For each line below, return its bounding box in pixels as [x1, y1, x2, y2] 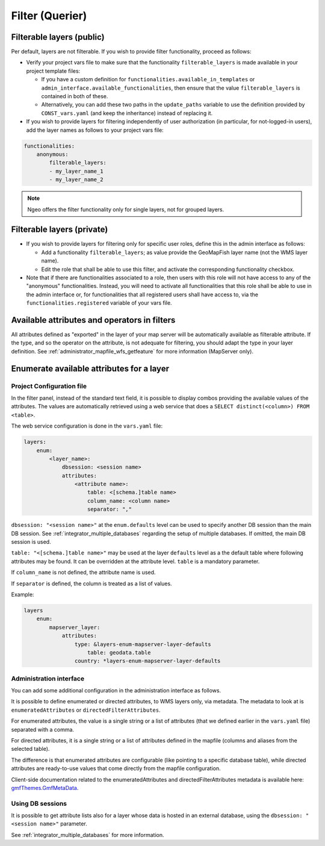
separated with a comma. [11, 726, 75, 733]
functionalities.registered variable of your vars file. [26, 299, 172, 306]
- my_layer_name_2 [49, 176, 104, 183]
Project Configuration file [11, 382, 87, 390]
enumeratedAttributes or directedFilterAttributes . [11, 706, 161, 714]
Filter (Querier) [11, 9, 87, 22]
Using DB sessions [11, 799, 67, 807]
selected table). [11, 745, 50, 753]
